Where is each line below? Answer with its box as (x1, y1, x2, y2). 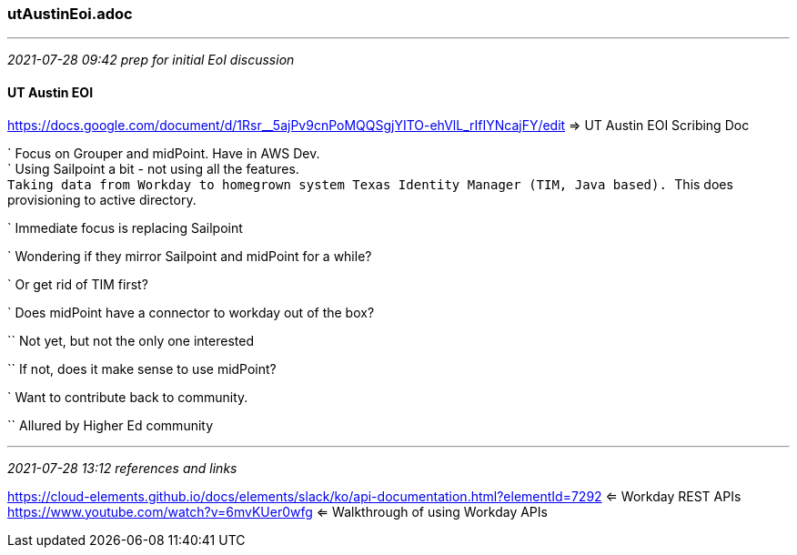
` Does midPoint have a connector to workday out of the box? (7, 304, 375, 320)
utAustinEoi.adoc (7, 5, 133, 23)
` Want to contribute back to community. (7, 388, 248, 405)
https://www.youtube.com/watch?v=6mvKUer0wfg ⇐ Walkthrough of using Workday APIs (7, 503, 548, 520)
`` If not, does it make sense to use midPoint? (7, 360, 277, 377)
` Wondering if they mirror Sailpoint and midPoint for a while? (7, 247, 372, 264)
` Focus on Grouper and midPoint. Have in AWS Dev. (7, 145, 320, 161)
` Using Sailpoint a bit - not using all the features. (7, 160, 299, 177)
